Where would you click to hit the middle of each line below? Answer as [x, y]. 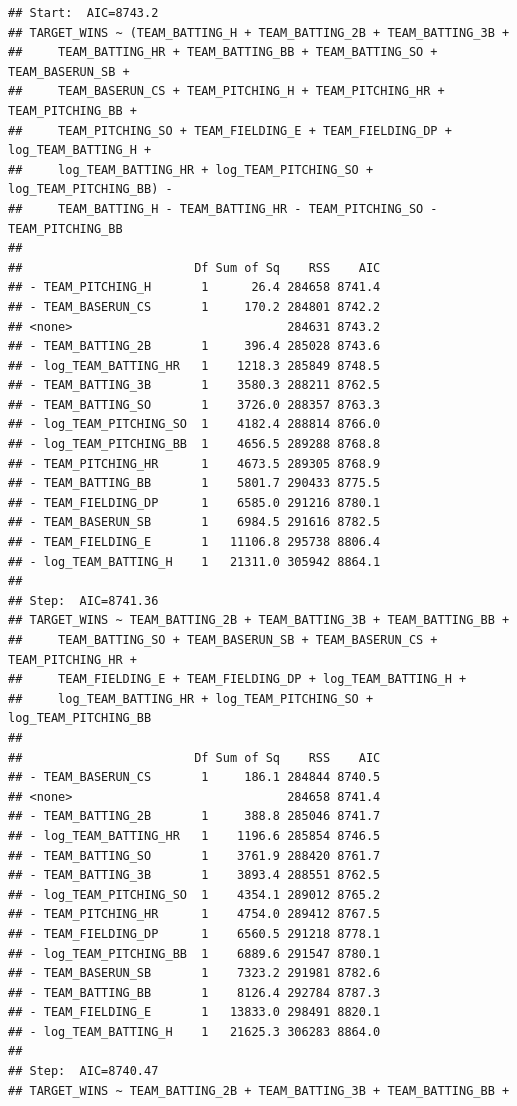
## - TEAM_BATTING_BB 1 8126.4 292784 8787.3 [194, 992]
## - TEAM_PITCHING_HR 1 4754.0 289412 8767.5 [194, 914]
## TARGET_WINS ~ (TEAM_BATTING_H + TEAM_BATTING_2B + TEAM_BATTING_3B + [259, 32]
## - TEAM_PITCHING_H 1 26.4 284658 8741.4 [194, 287]
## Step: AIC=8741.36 [83, 600]
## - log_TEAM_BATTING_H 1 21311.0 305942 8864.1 [194, 561]
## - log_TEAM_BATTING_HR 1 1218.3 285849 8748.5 [194, 365]
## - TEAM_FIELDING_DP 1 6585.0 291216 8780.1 [194, 502]
